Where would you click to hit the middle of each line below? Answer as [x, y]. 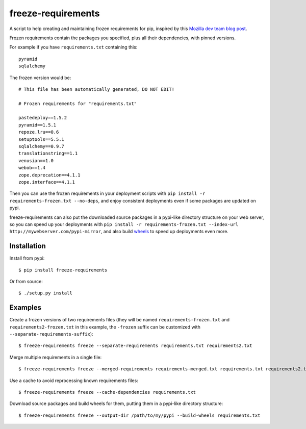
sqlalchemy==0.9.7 [42, 146]
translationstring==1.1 [48, 154]
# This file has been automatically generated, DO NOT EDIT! [96, 89]
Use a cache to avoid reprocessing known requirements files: [74, 381]
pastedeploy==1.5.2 [43, 118]
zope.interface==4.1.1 [47, 182]
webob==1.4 [32, 168]
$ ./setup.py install [45, 293]
